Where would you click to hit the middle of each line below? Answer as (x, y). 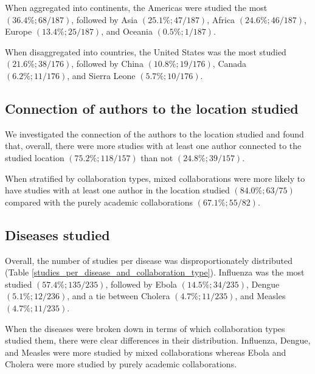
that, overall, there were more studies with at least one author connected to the (153, 146)
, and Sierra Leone (101, 75)
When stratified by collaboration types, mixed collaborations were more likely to (155, 178)
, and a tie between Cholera (119, 296)
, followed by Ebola (141, 284)
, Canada (230, 64)
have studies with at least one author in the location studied (117, 190)
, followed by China (107, 64)
